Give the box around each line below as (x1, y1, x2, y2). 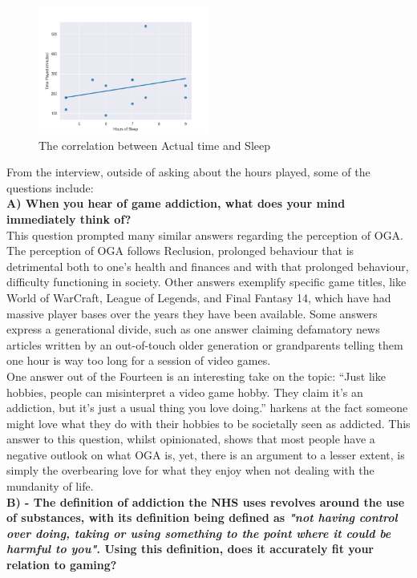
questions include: (6, 179, 94, 196)
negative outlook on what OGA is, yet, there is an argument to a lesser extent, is (6, 446, 405, 463)
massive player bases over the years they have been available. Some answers (6, 305, 378, 321)
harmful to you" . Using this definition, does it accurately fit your (6, 540, 374, 557)
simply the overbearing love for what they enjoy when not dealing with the (6, 462, 374, 479)
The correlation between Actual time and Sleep (38, 136, 271, 153)
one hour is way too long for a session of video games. (6, 352, 271, 369)
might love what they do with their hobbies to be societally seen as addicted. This (6, 414, 411, 431)
